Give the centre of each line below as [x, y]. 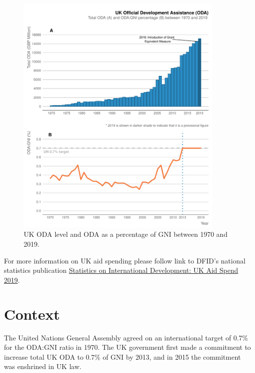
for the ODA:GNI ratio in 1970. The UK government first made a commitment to [127, 347]
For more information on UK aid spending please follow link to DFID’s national [125, 260]
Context [32, 314]
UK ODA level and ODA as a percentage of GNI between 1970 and [126, 234]
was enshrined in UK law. [43, 366]
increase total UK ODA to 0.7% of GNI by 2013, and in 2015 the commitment [123, 356]
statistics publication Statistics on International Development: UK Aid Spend [121, 270]
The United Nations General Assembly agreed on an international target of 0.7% [126, 337]
